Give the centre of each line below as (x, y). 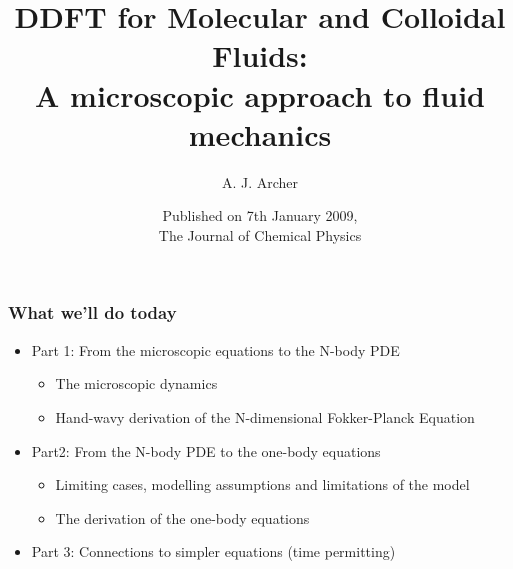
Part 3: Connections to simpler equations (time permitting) (213, 551)
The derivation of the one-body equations (182, 517)
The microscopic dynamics (136, 383)
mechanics (260, 133)
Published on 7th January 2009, (260, 215)
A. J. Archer (260, 181)
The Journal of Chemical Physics (260, 234)
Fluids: (260, 55)
